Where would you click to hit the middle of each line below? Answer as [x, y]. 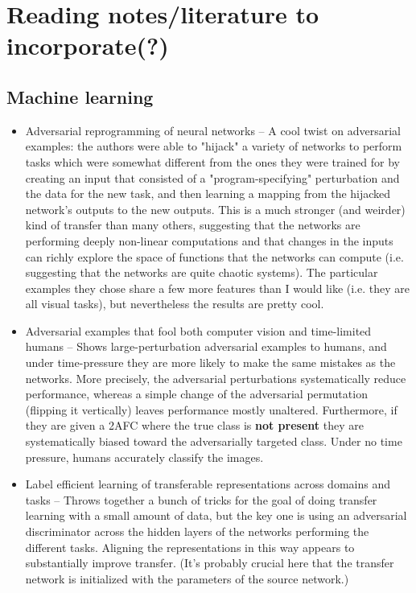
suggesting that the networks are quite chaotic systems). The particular [202, 272]
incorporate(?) [88, 45]
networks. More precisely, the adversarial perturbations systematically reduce [216, 378]
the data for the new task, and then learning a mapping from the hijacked [208, 194]
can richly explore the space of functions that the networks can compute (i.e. [214, 256]
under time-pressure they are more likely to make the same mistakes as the [210, 362]
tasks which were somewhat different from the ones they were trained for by [213, 161]
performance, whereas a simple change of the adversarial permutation [196, 394]
